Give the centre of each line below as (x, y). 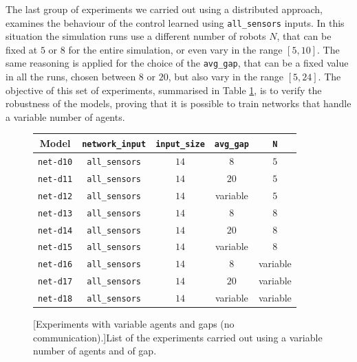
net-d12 (55, 196)
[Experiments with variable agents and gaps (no (134, 324)
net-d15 (55, 248)
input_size (180, 144)
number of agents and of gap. (95, 351)
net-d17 (55, 282)
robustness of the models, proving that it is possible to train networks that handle (178, 103)
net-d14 (55, 230)
